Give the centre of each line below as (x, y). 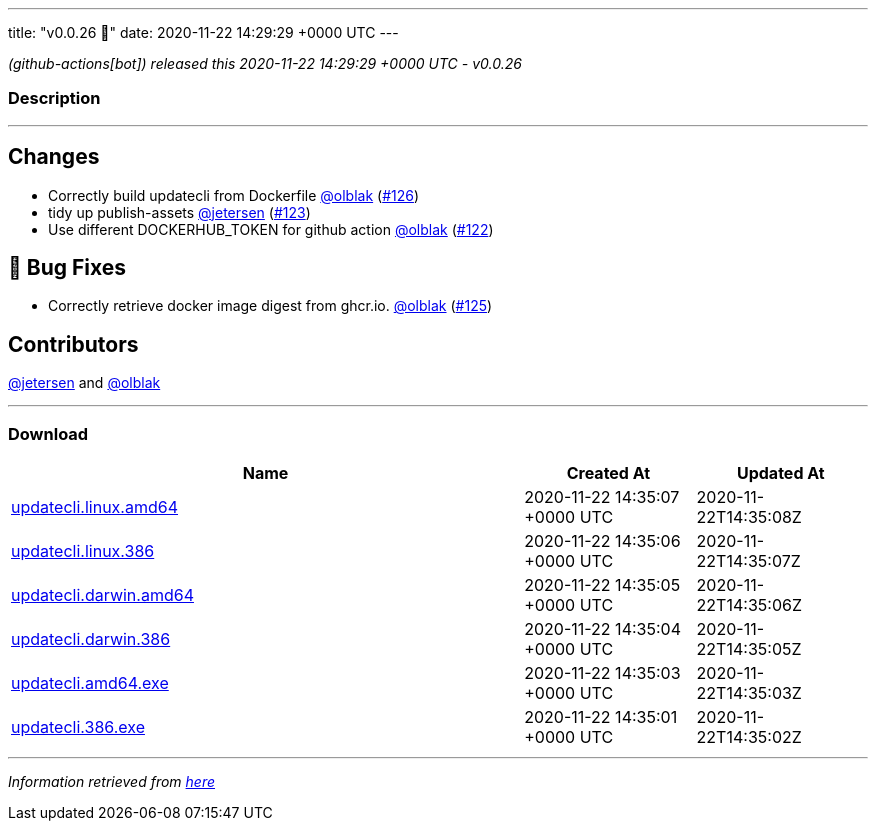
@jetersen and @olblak (84, 383)
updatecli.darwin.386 (91, 639)
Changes (54, 157)
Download (48, 433)
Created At (608, 473)
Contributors (73, 344)
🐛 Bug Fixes (67, 268)
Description (54, 98)
